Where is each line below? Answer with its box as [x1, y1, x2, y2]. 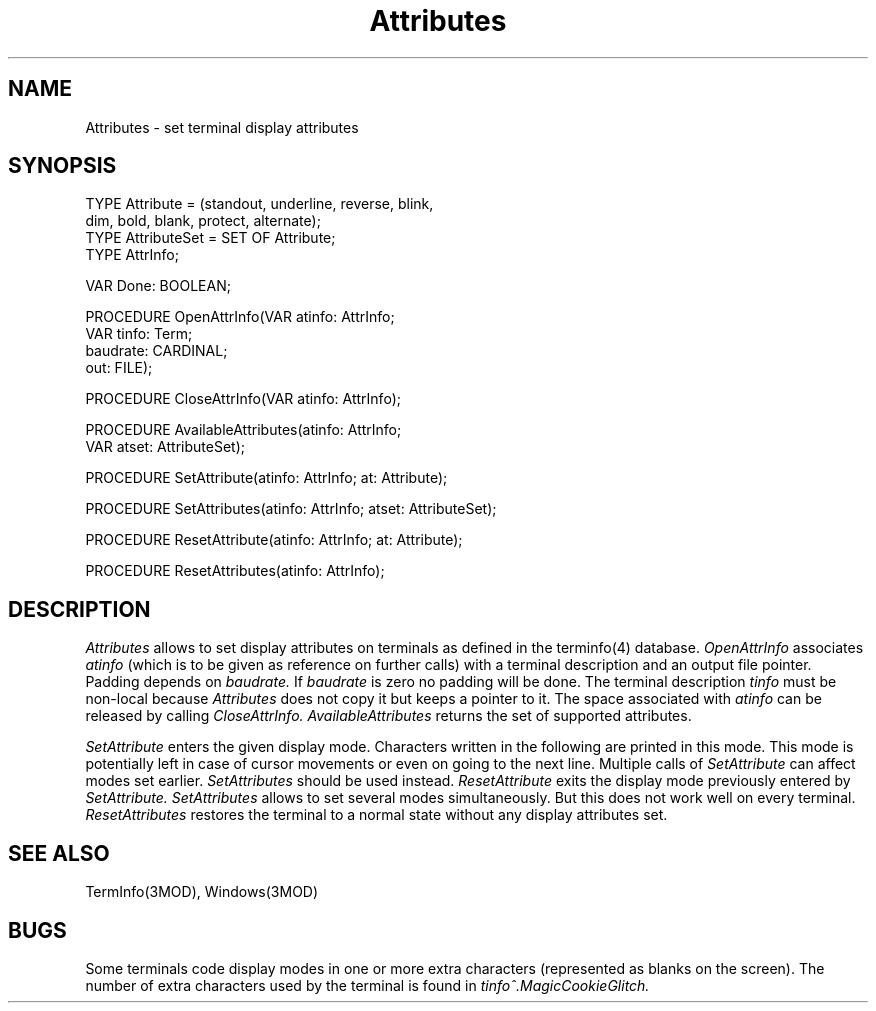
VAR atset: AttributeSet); [85, 438, 245, 456]
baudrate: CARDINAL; [85, 342, 228, 360]
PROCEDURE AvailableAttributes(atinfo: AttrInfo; [85, 421, 402, 439]
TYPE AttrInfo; [85, 246, 179, 264]
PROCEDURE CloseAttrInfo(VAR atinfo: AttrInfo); [85, 390, 401, 408]
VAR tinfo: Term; [85, 325, 193, 343]
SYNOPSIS [8, 153, 117, 179]
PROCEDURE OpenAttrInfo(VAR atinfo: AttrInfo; [85, 308, 395, 326]
